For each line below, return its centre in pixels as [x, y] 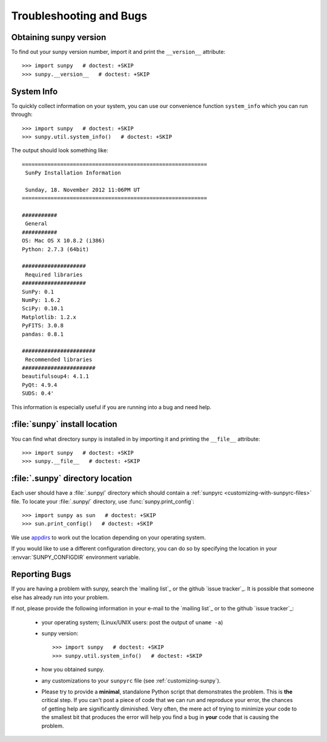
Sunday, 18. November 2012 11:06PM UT [83, 190]
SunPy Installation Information [73, 173]
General [36, 224]
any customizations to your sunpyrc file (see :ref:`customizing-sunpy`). [131, 680]
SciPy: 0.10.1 [43, 309]
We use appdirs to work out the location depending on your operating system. [108, 537]
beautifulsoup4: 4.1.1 [56, 376]
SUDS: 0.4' [38, 393]
